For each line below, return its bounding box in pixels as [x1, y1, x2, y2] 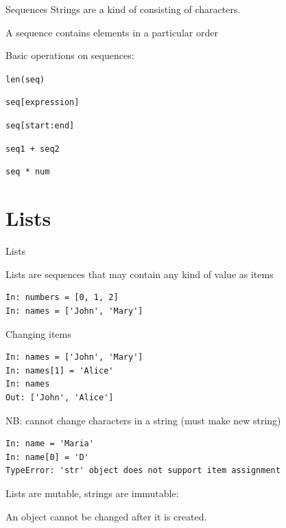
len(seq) [5, 74, 45, 84]
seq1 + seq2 [5, 144, 60, 154]
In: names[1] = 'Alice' [5, 365, 114, 376]
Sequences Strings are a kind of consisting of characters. [5, 2, 241, 16]
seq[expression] [5, 97, 80, 108]
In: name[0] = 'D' [5, 452, 89, 462]
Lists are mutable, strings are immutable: [5, 485, 179, 500]
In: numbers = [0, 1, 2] [5, 292, 119, 303]
